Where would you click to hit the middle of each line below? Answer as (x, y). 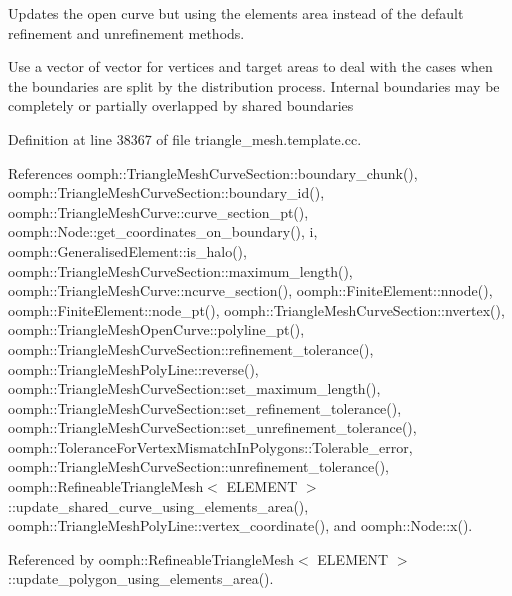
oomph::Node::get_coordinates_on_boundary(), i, (163, 231)
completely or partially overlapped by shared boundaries (181, 105)
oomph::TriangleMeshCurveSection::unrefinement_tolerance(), (199, 466)
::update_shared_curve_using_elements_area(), (158, 505)
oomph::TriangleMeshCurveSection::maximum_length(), (180, 270)
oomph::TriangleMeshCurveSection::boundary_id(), (166, 192)
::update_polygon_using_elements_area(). (141, 578)
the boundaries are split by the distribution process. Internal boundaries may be (254, 85)
